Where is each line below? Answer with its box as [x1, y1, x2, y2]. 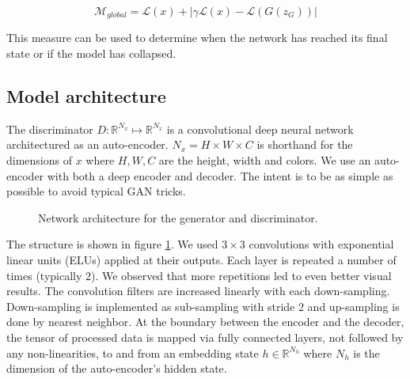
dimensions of [6, 152, 72, 169]
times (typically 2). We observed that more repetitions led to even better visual [6, 267, 392, 283]
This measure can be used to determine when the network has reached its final [6, 29, 388, 46]
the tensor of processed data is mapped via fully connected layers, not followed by [6, 328, 404, 345]
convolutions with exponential [249, 236, 394, 252]
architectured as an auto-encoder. [6, 136, 169, 153]
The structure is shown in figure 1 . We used [6, 236, 218, 252]
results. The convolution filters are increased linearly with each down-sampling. [6, 282, 390, 299]
